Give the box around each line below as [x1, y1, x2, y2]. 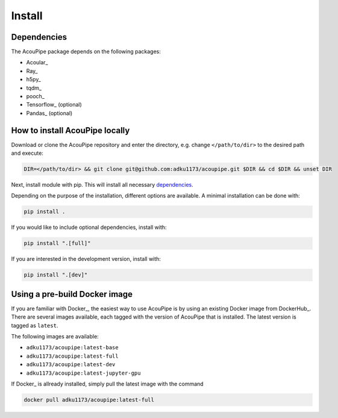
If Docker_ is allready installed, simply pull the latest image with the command [11, 380, 204, 387]
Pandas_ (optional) [26, 109, 73, 117]
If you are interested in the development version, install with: [11, 255, 161, 263]
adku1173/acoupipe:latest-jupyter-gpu [26, 369, 141, 376]
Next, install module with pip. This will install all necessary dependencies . [11, 181, 194, 189]
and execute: [11, 149, 43, 157]
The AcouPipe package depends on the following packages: [11, 48, 161, 55]
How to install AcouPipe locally [11, 125, 130, 136]
